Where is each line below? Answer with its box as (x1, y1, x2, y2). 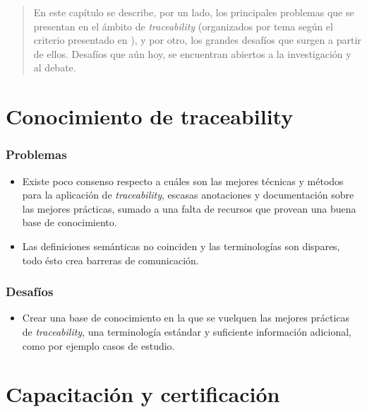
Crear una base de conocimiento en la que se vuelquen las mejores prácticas (22, 310, 350, 325)
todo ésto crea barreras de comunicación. (22, 252, 199, 267)
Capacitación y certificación (6, 379, 280, 408)
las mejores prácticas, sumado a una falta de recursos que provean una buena (22, 201, 356, 216)
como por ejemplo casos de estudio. (22, 338, 175, 353)
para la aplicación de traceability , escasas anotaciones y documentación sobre (22, 187, 354, 202)
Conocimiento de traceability (6, 102, 294, 131)
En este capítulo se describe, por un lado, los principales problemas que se (33, 5, 354, 19)
